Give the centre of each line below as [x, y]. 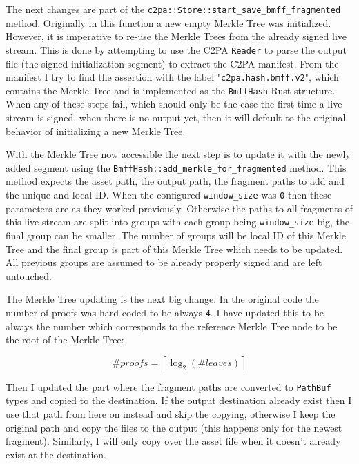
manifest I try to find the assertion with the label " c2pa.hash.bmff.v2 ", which [172, 77]
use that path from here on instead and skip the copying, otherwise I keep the [171, 414]
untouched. [29, 275]
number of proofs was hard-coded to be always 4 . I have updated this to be [165, 312]
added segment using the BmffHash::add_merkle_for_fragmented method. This [176, 167]
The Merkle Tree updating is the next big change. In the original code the [162, 299]
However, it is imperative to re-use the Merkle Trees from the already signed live [176, 36]
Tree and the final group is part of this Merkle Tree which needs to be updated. [174, 249]
